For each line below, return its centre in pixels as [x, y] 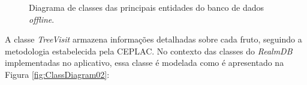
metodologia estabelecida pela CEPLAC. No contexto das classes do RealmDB [149, 51]
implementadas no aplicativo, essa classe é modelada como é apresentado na [145, 63]
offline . [42, 19]
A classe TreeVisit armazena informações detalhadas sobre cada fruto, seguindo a [153, 39]
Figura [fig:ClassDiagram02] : [57, 74]
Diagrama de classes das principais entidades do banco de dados [147, 7]
